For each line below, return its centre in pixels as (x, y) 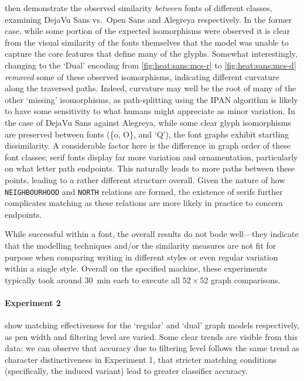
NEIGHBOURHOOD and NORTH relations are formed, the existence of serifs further (144, 191)
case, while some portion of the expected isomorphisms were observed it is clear (148, 31)
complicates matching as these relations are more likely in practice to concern (144, 203)
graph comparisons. (245, 279)
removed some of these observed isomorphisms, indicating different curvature (142, 76)
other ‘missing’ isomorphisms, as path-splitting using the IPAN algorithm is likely (151, 99)
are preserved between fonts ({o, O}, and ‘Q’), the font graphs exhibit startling (147, 134)
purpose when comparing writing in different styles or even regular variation (141, 257)
